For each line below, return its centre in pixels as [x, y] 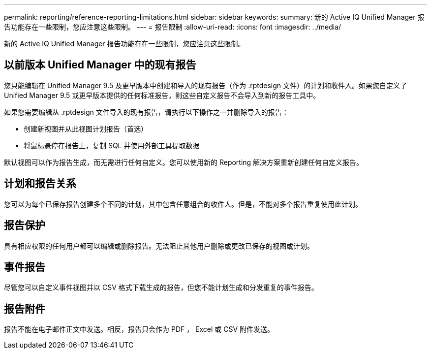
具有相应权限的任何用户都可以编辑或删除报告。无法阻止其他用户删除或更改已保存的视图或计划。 [159, 246]
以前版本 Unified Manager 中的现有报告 [100, 65]
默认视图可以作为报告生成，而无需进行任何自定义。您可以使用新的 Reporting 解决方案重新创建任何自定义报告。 [184, 162]
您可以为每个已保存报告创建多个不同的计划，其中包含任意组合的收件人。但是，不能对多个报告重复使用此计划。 [183, 204]
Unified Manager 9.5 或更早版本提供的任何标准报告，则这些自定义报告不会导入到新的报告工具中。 [162, 95]
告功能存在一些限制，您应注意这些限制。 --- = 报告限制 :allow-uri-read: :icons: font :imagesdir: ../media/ [173, 27]
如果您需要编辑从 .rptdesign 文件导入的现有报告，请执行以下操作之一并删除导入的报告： [146, 112]
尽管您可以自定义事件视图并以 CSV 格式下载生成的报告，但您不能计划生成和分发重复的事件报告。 [161, 288]
